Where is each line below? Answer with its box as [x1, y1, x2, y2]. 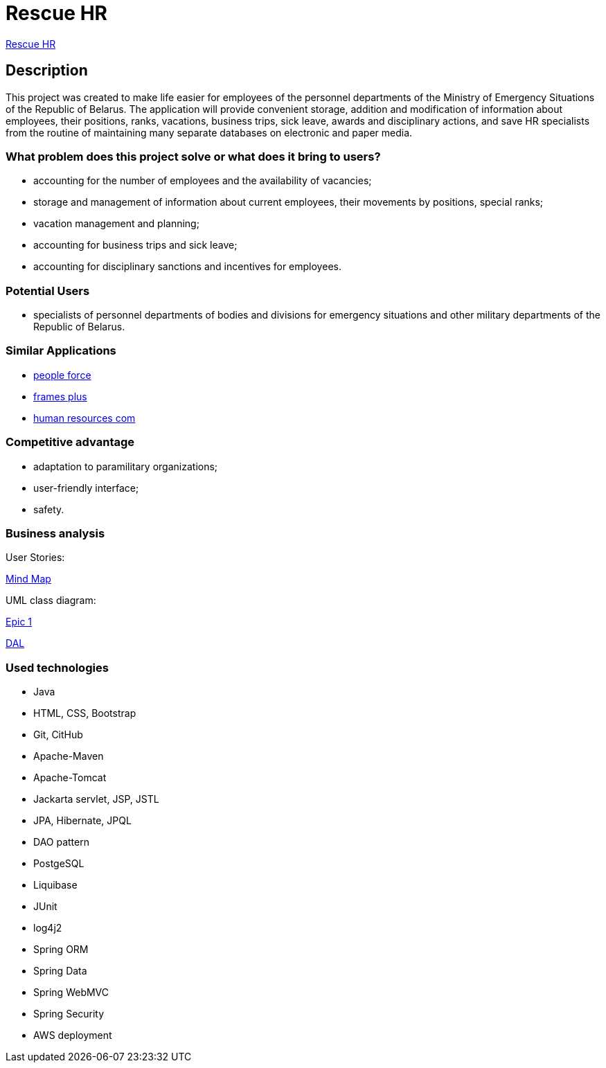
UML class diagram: [6, 594, 96, 607]
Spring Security [33, 1008, 105, 1020]
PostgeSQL [33, 857, 84, 870]
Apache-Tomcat [33, 772, 107, 784]
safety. [33, 503, 64, 515]
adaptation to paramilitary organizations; [33, 460, 218, 472]
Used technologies [6, 660, 109, 675]
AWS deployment [33, 1029, 112, 1042]
